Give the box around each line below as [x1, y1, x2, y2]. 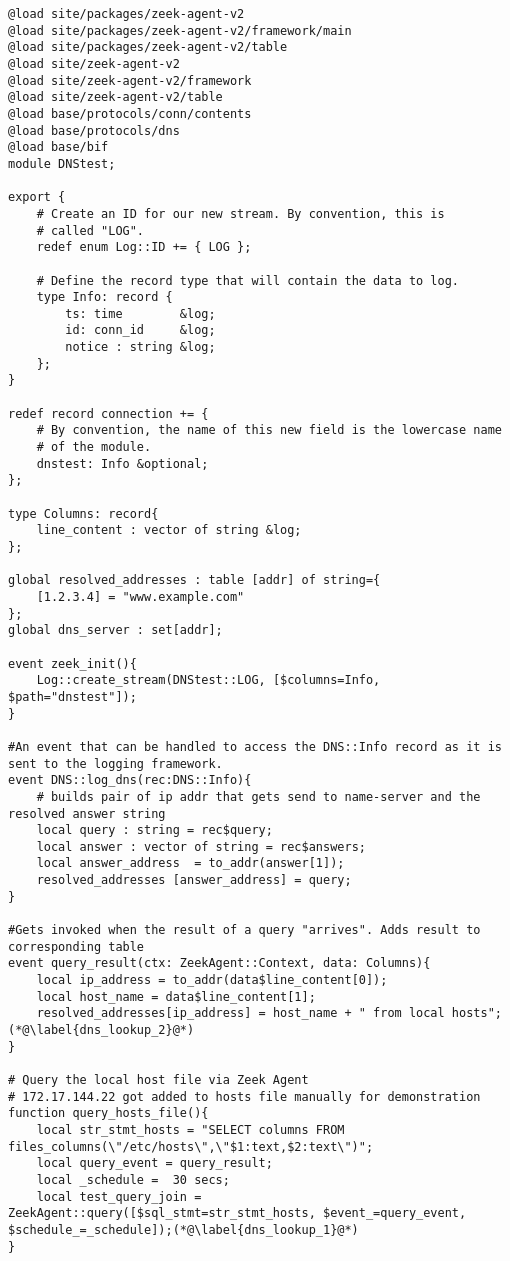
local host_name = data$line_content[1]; [36, 989, 316, 1004]
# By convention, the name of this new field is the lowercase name [36, 423, 502, 438]
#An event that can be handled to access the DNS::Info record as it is [8, 739, 502, 754]
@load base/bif [8, 140, 109, 155]
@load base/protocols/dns [8, 123, 180, 138]
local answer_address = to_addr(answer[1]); [36, 856, 345, 871]
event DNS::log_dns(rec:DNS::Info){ [8, 773, 252, 788]
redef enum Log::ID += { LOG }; [36, 240, 252, 255]
